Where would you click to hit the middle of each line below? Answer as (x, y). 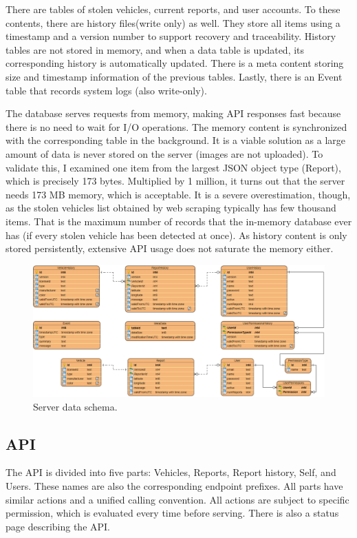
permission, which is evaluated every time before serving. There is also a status (172, 513)
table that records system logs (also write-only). (106, 90)
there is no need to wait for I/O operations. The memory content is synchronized (176, 126)
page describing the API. (58, 526)
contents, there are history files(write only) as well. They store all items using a (173, 22)
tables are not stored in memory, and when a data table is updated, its (155, 49)
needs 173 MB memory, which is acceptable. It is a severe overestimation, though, (178, 194)
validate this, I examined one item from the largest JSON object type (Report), (173, 167)
